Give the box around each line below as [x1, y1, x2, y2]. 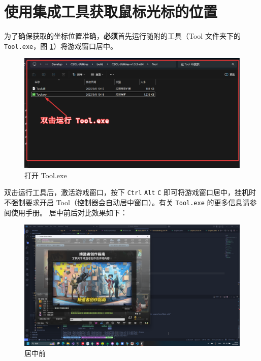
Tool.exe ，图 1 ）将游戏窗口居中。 [4, 40, 117, 51]
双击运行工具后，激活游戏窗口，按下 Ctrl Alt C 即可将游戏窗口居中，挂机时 [4, 187, 256, 198]
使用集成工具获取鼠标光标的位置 [4, 1, 218, 22]
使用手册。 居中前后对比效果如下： [11, 207, 127, 217]
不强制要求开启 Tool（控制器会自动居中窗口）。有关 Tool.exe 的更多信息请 [4, 197, 250, 207]
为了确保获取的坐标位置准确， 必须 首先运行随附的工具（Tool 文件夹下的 [4, 31, 241, 41]
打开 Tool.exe [24, 170, 67, 180]
